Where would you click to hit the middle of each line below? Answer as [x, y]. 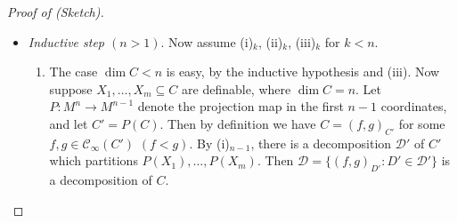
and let [69, 123]
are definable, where [237, 88]
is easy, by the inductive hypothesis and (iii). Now [303, 72]
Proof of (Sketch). [56, 12]
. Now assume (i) [207, 41]
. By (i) [209, 143]
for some [422, 123]
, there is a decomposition [321, 143]
